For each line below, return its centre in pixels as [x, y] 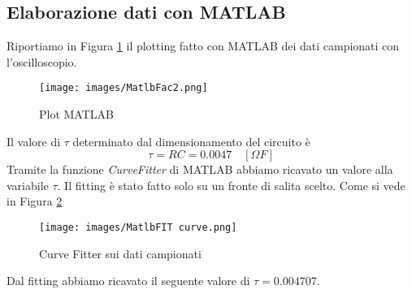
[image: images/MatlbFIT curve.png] [138, 228]
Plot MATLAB [76, 114]
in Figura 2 [35, 201]
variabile [28, 185]
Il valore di [34, 141]
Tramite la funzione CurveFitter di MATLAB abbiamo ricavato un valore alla [200, 169]
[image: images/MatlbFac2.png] [124, 88]
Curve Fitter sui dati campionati [120, 253]
